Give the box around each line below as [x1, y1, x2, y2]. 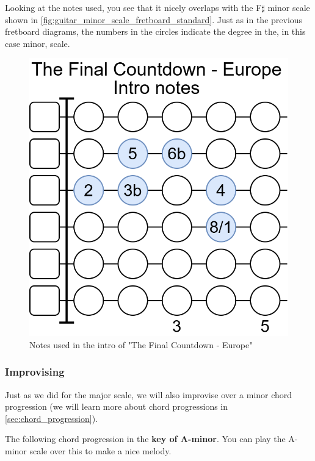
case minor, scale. [5, 37, 70, 49]
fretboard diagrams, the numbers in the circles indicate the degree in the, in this [5, 25, 306, 38]
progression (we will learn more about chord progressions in [5, 400, 228, 413]
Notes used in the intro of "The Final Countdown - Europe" [29, 338, 253, 351]
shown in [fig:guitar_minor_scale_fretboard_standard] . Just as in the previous [5, 13, 303, 26]
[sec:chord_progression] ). [5, 412, 98, 424]
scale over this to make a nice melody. [29, 445, 172, 457]
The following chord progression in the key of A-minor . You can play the [5, 432, 286, 445]
